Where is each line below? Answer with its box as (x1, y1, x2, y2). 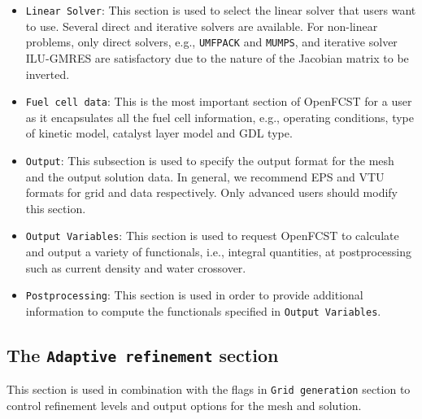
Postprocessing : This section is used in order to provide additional (25, 286, 363, 303)
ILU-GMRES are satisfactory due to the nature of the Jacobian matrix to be (25, 49, 409, 66)
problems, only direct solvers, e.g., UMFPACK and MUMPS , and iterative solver (25, 33, 398, 50)
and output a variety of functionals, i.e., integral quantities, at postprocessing (25, 243, 412, 260)
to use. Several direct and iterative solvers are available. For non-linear (25, 17, 378, 34)
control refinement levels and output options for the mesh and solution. (7, 396, 362, 413)
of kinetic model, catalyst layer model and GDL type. (25, 124, 293, 142)
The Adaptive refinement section (7, 342, 279, 367)
